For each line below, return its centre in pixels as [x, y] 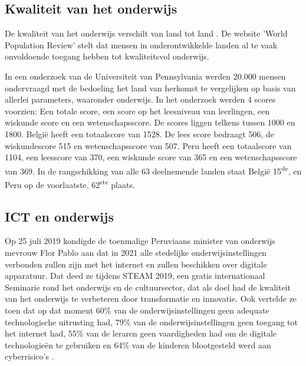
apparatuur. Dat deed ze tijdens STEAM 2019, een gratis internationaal [135, 276]
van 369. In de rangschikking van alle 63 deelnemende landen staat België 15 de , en [153, 170]
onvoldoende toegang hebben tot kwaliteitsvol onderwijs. [107, 56]
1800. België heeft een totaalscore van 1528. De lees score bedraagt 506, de [139, 133]
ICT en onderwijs [59, 216]
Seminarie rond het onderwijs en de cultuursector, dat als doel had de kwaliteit [148, 287]
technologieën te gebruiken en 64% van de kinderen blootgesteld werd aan [138, 344]
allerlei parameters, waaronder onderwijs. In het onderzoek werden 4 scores [140, 99]
